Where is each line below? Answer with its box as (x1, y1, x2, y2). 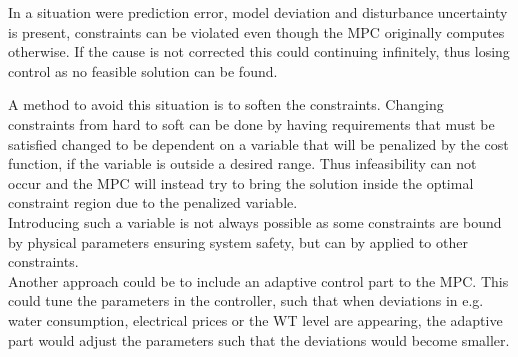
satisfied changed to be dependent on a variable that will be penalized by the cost (8, 133, 509, 154)
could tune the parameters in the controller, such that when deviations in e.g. (8, 290, 484, 311)
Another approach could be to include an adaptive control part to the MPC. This (8, 270, 509, 291)
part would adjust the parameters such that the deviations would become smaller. (8, 329, 510, 350)
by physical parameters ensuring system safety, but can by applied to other (8, 231, 468, 252)
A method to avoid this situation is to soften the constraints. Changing (8, 94, 444, 115)
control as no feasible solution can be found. (8, 60, 278, 81)
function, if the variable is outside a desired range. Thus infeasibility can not (8, 153, 477, 174)
